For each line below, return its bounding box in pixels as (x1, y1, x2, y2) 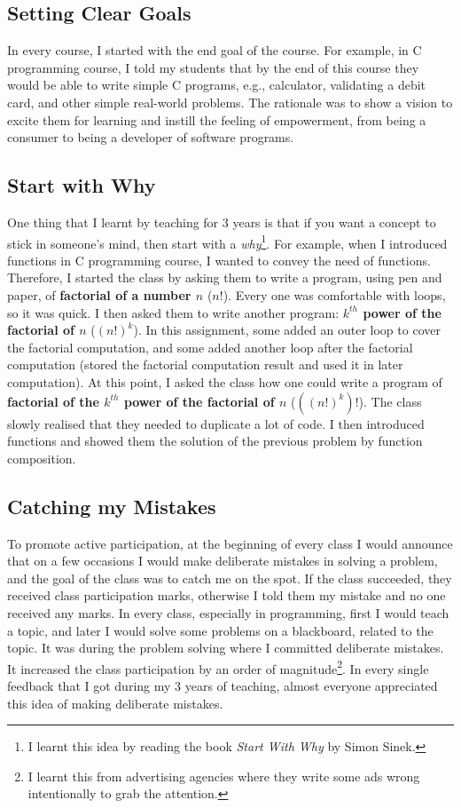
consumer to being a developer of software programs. (7, 128, 294, 147)
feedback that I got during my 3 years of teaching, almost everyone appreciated (7, 676, 438, 694)
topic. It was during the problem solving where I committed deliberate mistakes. (7, 638, 444, 657)
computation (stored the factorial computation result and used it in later (7, 355, 403, 374)
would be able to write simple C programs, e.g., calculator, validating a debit (7, 75, 426, 94)
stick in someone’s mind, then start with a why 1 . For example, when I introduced (7, 231, 448, 252)
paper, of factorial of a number (7, 286, 191, 304)
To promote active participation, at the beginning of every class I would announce (7, 534, 453, 552)
